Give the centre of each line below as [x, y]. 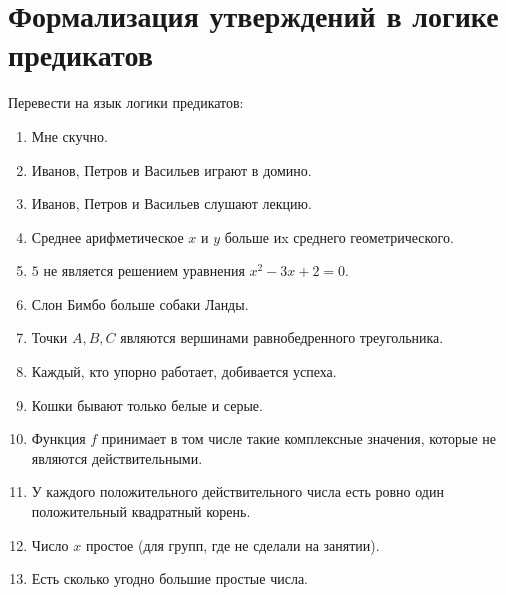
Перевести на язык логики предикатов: [126, 102]
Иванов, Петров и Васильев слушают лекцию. [171, 203]
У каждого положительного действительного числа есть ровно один [237, 491]
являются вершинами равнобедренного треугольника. [282, 337]
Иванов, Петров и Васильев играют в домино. [171, 169]
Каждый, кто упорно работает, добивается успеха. [184, 371]
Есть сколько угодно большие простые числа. [169, 578]
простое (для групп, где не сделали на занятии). [232, 544]
